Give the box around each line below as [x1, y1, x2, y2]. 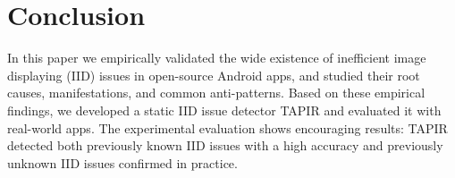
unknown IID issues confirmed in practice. [7, 153, 238, 172]
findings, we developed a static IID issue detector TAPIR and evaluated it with [7, 100, 442, 119]
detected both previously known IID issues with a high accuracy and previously [7, 136, 443, 155]
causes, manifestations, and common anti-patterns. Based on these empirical [7, 83, 426, 102]
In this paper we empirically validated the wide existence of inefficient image [7, 48, 426, 67]
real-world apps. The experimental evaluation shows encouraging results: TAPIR [7, 118, 448, 137]
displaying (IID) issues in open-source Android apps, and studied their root [7, 65, 420, 84]
